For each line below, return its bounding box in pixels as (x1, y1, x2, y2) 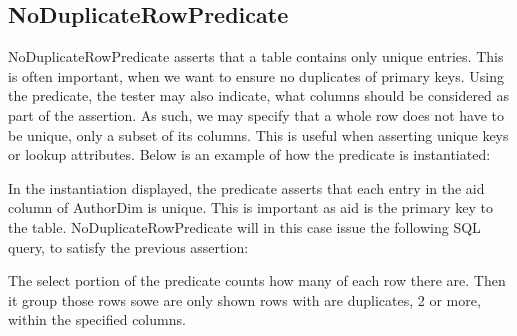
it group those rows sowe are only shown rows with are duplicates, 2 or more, (8, 289, 481, 310)
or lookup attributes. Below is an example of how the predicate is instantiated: (8, 144, 491, 165)
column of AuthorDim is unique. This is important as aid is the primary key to (8, 197, 493, 218)
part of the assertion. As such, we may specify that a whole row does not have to (8, 104, 504, 125)
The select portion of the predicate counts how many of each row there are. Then (8, 270, 506, 291)
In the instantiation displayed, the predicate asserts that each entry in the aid (8, 177, 485, 198)
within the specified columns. (8, 309, 186, 330)
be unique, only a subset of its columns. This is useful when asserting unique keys (8, 124, 509, 145)
